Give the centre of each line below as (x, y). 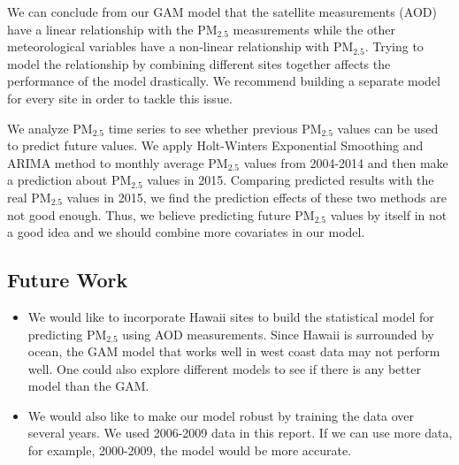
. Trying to (394, 46)
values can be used (388, 128)
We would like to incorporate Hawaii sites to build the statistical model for (231, 316)
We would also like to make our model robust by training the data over (221, 415)
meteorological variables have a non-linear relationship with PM (180, 46)
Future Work (68, 280)
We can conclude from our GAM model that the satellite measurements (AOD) (222, 11)
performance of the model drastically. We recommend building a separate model (224, 81)
